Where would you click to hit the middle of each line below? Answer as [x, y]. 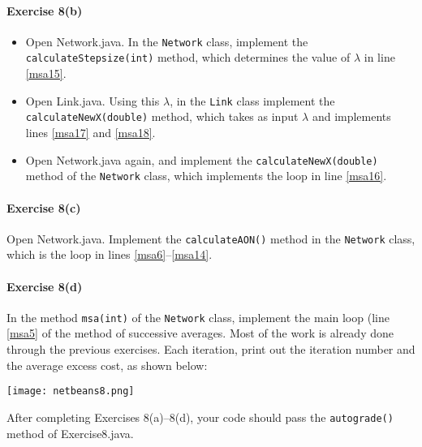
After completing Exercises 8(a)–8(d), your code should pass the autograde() [200, 417]
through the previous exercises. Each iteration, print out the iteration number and [211, 349]
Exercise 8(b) [45, 10]
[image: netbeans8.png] [71, 391]
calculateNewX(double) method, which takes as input [162, 116]
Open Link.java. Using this [93, 100]
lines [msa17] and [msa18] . [90, 133]
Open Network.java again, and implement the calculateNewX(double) [202, 159]
